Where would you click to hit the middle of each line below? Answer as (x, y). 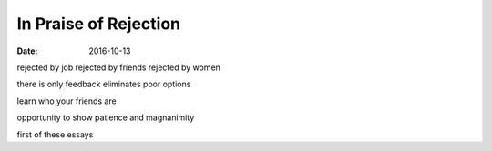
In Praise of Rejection (99, 24)
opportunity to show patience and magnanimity (106, 117)
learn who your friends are (67, 101)
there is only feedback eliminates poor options (104, 84)
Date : (27, 51)
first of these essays (55, 134)
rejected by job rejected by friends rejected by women (118, 67)
